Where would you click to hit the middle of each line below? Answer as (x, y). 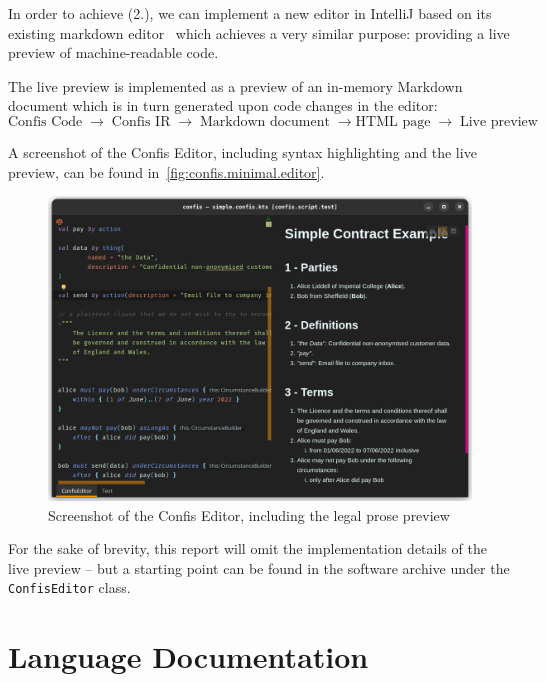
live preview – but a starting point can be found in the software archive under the (259, 567)
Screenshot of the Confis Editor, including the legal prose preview (249, 514)
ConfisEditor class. (69, 587)
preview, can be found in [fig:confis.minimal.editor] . (166, 171)
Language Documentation (188, 656)
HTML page (393, 121)
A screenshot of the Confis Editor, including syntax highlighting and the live (242, 151)
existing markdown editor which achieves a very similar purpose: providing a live (259, 32)
